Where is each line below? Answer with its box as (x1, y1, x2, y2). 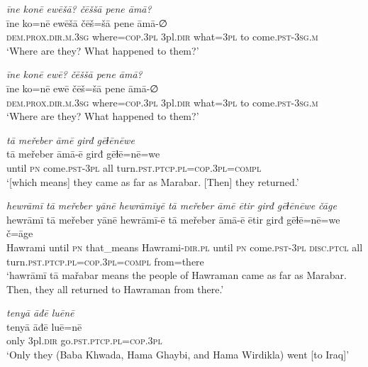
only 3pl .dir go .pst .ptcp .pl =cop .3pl (6, 333, 162, 348)
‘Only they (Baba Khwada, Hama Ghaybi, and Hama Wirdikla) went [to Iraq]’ (6, 347, 350, 362)
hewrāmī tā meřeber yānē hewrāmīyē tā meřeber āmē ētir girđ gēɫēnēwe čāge (6, 198, 337, 213)
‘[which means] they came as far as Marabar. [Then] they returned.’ (6, 174, 299, 189)
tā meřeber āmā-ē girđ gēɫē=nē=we (6, 146, 160, 161)
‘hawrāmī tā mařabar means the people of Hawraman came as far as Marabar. (6, 268, 347, 283)
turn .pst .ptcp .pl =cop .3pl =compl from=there (6, 253, 204, 268)
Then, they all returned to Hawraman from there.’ (6, 281, 224, 296)
